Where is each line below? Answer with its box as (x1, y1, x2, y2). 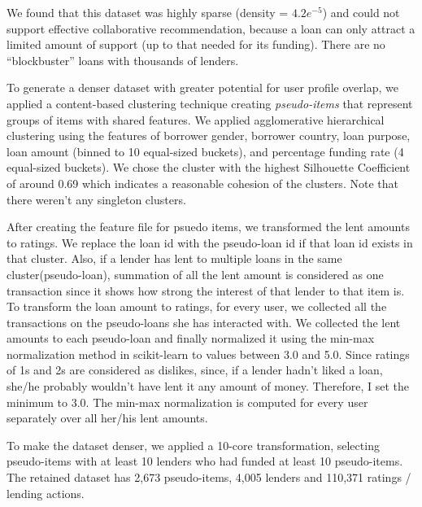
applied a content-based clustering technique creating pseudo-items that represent (7, 94, 413, 111)
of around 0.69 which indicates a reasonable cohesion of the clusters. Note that (7, 174, 398, 191)
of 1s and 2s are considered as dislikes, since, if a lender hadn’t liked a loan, (7, 361, 383, 378)
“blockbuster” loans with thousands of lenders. (7, 51, 239, 68)
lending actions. (7, 484, 85, 501)
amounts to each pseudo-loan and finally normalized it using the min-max (7, 330, 375, 347)
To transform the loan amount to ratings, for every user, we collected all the (7, 298, 387, 315)
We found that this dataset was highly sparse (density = (7, 4, 289, 20)
